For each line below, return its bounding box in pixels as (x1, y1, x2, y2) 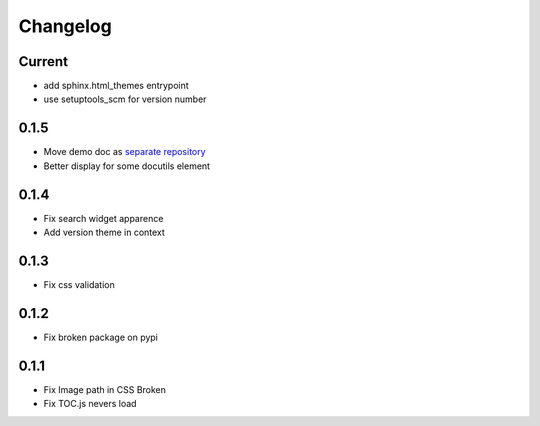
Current (18, 53, 69, 70)
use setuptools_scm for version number (43, 93, 207, 105)
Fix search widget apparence (43, 212, 164, 224)
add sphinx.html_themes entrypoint (43, 80, 189, 92)
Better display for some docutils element (43, 160, 210, 172)
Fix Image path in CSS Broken (43, 383, 167, 395)
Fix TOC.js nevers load (43, 398, 137, 410)
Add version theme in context (43, 226, 165, 239)
